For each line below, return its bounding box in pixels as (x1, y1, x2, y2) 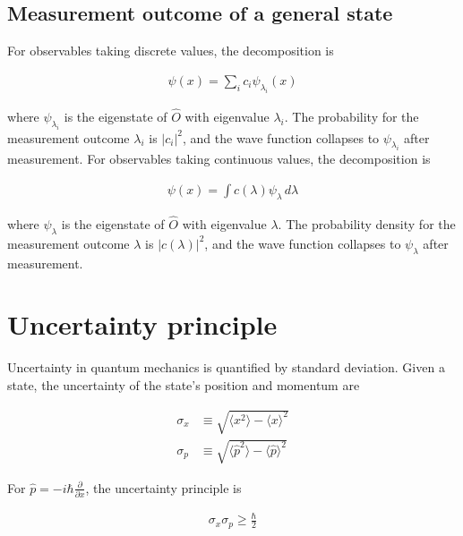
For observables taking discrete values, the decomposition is (7, 41, 334, 60)
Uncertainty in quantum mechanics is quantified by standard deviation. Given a (7, 358, 445, 377)
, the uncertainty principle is (85, 478, 242, 497)
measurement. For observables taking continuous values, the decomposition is (7, 149, 431, 168)
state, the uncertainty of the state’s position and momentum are (7, 375, 360, 394)
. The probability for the (284, 106, 419, 125)
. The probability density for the (278, 214, 456, 233)
